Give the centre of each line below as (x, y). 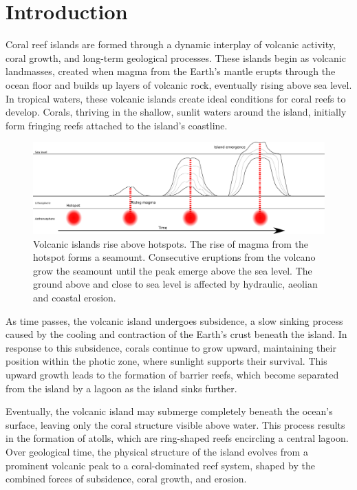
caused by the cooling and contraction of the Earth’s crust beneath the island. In (176, 334)
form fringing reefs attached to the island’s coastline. (117, 125)
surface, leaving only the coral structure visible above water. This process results (175, 424)
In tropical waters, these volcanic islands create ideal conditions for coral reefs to (176, 98)
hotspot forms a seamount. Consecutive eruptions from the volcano (174, 257)
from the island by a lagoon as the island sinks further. (121, 388)
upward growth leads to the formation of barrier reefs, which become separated (172, 374)
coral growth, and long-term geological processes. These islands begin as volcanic (176, 57)
